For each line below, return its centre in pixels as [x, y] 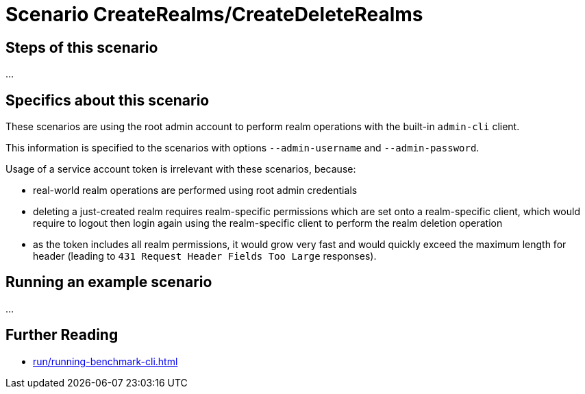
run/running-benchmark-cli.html [105, 361]
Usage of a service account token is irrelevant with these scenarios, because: [181, 169]
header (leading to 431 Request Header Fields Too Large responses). [205, 256]
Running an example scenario [109, 282]
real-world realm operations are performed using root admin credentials [195, 190]
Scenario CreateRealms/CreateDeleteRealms [214, 14]
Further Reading [62, 335]
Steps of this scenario [82, 47]
